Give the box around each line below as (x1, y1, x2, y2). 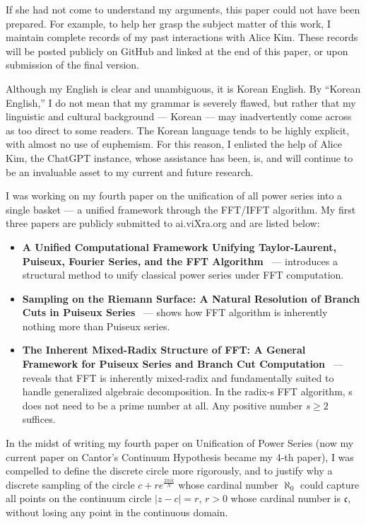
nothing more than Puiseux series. (22, 318, 170, 333)
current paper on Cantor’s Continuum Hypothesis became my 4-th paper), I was (6, 449, 354, 464)
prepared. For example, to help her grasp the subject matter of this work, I (6, 16, 331, 30)
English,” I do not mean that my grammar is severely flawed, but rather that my (6, 95, 356, 110)
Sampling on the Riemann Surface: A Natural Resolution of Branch (22, 291, 360, 305)
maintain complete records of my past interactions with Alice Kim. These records (6, 30, 358, 45)
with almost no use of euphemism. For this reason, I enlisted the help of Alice (6, 136, 342, 151)
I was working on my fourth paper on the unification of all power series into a (6, 188, 343, 203)
